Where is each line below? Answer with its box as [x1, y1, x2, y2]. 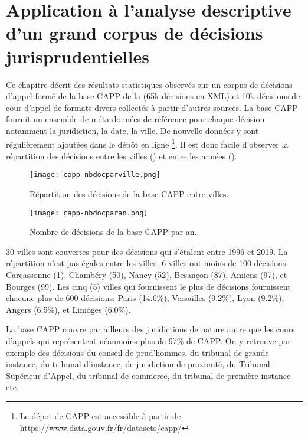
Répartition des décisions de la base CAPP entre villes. [30, 187, 229, 200]
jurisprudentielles [6, 44, 149, 68]
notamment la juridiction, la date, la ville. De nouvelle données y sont [6, 124, 259, 136]
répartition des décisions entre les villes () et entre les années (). [6, 149, 237, 162]
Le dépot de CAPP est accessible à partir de [19, 409, 181, 421]
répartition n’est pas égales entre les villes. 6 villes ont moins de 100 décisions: [6, 257, 289, 269]
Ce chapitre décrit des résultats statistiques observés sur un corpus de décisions [6, 78, 293, 90]
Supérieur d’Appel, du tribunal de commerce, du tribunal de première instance [6, 369, 291, 381]
